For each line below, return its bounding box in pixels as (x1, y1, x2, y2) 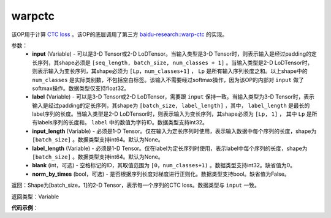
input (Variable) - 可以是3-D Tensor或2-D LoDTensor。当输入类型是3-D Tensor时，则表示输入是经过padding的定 (32, 50, 317, 58)
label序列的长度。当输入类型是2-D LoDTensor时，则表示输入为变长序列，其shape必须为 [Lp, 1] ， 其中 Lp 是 (32, 110, 312, 118)
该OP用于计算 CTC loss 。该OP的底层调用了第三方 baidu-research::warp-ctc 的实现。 (11, 31, 228, 38)
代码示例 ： (11, 204, 39, 211)
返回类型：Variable (11, 193, 59, 200)
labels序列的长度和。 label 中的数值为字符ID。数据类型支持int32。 (37, 119, 208, 126)
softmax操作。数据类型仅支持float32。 (32, 85, 130, 92)
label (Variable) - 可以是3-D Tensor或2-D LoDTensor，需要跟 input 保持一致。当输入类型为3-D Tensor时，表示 (32, 93, 315, 100)
